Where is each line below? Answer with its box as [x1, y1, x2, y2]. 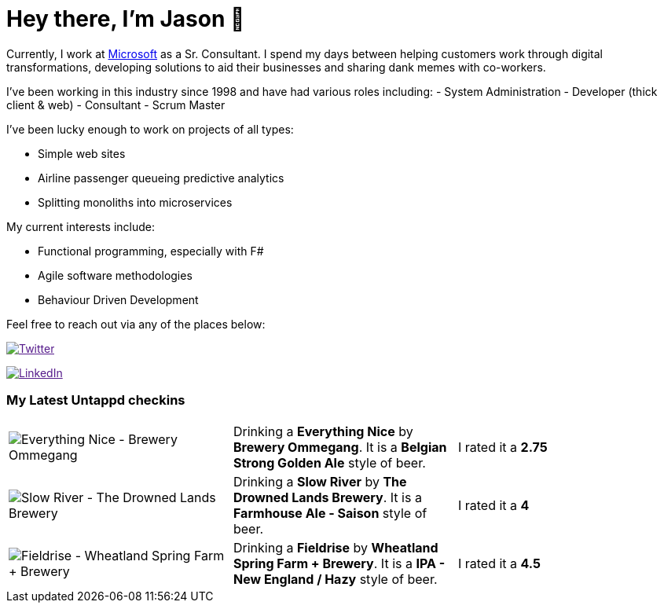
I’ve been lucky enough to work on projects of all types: [6, 122, 294, 136]
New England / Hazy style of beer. [233, 570, 438, 587]
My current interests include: [6, 219, 155, 233]
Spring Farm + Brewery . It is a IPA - [233, 555, 446, 571]
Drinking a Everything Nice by [233, 423, 413, 439]
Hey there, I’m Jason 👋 [6, 6, 245, 32]
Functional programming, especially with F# [38, 244, 264, 258]
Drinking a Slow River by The [233, 473, 407, 490]
